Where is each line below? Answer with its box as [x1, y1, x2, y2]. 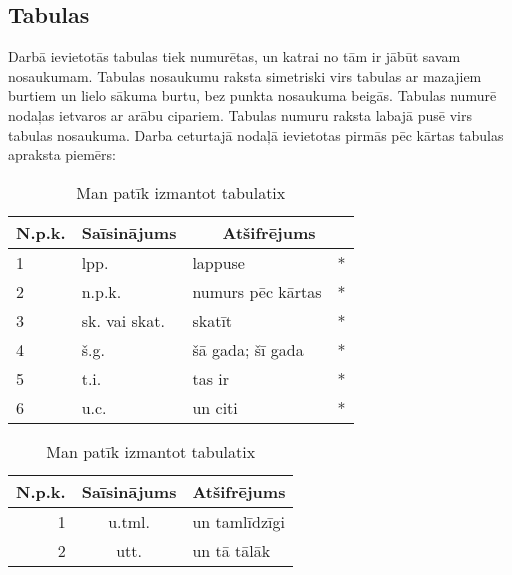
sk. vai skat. [81, 308, 165, 332]
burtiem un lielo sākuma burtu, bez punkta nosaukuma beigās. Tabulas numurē [8, 85, 497, 106]
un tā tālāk [192, 538, 271, 562]
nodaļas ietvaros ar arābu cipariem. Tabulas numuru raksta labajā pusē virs [8, 104, 472, 125]
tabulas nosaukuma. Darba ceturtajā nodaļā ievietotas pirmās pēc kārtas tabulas [8, 124, 504, 145]
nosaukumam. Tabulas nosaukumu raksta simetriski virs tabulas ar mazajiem [8, 65, 482, 86]
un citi [192, 395, 238, 419]
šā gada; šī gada [192, 337, 304, 361]
